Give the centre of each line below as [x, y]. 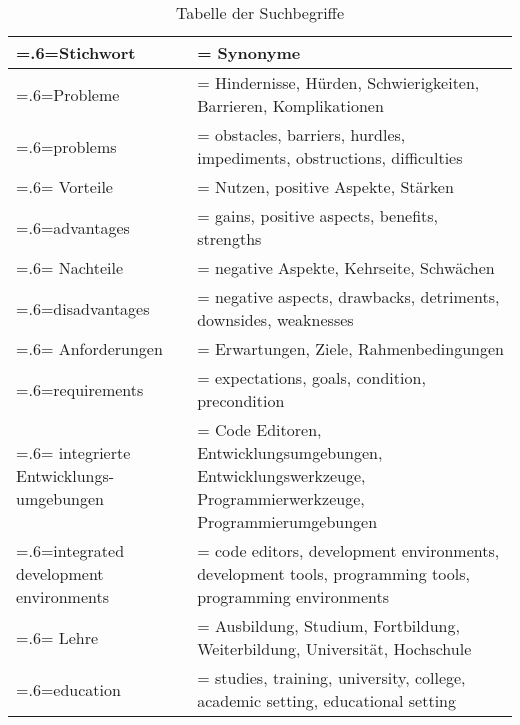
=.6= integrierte [73, 452]
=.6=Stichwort [76, 52]
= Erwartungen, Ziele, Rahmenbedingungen [350, 348]
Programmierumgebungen [287, 521]
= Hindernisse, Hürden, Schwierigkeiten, [338, 82]
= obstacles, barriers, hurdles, [301, 134]
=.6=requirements [80, 389]
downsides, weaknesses [275, 319]
